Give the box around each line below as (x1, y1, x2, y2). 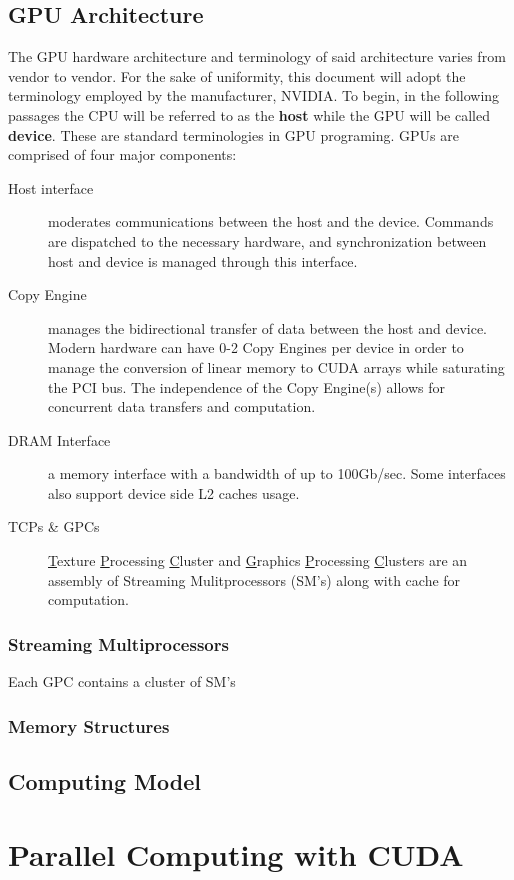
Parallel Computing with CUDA (8, 834, 464, 875)
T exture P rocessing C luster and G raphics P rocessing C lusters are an (48, 550, 468, 571)
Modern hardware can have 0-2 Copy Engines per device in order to (48, 337, 464, 358)
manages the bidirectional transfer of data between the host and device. (48, 317, 488, 338)
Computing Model (8, 765, 201, 796)
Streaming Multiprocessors (8, 631, 229, 656)
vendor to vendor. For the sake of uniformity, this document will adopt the (8, 65, 466, 86)
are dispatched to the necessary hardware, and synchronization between (48, 230, 487, 251)
